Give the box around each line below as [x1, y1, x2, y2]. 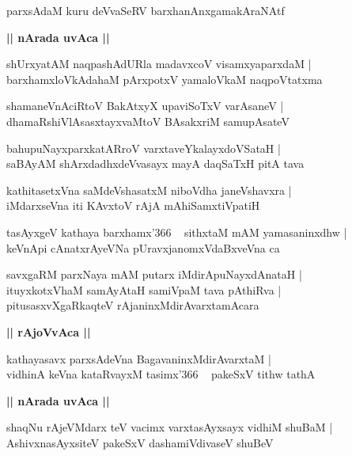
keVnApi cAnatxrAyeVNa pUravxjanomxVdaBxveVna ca [6, 239, 280, 256]
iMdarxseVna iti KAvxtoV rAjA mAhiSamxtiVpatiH [6, 197, 260, 214]
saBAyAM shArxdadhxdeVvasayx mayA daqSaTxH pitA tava [6, 155, 305, 172]
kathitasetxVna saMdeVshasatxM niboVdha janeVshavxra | [6, 181, 292, 198]
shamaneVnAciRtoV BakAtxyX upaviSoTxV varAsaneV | [6, 97, 284, 114]
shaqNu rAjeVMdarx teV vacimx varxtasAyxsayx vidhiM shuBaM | [6, 419, 333, 435]
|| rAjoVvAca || [6, 323, 91, 340]
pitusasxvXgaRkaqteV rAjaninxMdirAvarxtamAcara [6, 297, 259, 313]
